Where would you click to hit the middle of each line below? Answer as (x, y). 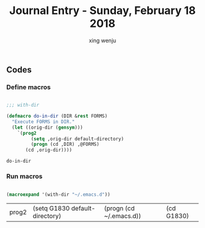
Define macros (28, 87)
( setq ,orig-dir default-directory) (77, 139)
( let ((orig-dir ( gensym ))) (48, 127)
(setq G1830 (51, 208)
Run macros (24, 176)
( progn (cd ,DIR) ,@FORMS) (65, 144)
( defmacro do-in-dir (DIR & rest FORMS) (57, 116)
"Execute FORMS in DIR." (43, 122)
